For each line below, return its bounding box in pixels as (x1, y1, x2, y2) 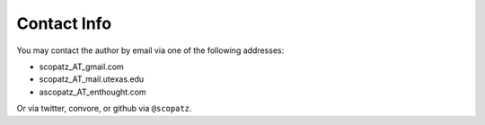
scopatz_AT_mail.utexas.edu (39, 74, 145, 85)
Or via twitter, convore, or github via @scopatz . (16, 103, 192, 114)
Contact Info (16, 13, 112, 33)
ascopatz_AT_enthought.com (39, 86, 147, 97)
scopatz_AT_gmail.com (39, 61, 125, 72)
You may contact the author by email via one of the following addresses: (16, 45, 285, 56)
